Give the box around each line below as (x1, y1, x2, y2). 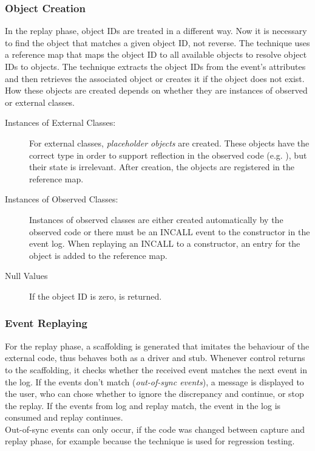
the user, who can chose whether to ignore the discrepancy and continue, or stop (5, 387, 304, 400)
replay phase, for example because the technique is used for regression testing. (5, 435, 295, 447)
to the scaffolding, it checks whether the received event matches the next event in (5, 363, 307, 376)
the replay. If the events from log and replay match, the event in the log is (5, 399, 281, 411)
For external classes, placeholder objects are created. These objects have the (29, 136, 310, 149)
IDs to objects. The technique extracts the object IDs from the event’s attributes (5, 60, 306, 72)
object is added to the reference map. (29, 249, 168, 261)
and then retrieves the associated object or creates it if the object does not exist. (5, 72, 305, 84)
